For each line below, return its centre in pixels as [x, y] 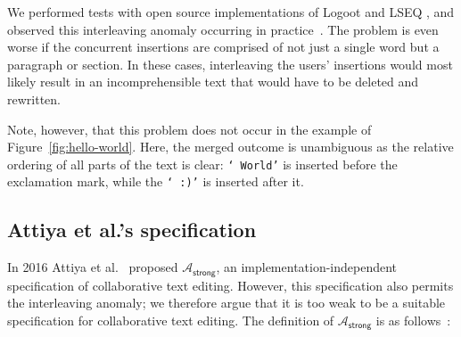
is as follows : [413, 320]
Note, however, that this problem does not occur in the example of [189, 129]
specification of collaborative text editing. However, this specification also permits [230, 285]
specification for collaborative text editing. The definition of [171, 320]
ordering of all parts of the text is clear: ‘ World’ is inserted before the [202, 164]
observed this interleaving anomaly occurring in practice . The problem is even [223, 29]
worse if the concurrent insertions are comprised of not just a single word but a [223, 47]
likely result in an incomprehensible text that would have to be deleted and [213, 82]
